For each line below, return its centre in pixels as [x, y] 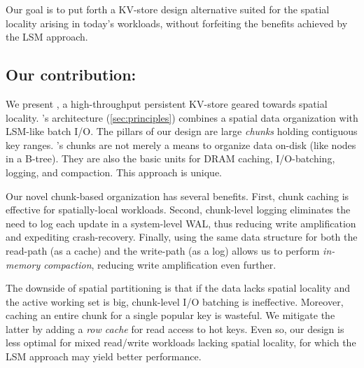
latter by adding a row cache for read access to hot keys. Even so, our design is [175, 328]
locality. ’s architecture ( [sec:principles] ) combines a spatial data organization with [182, 117]
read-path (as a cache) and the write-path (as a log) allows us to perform [163, 250]
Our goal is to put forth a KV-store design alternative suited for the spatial [168, 9]
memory [23, 264]
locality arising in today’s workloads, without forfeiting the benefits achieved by [177, 23]
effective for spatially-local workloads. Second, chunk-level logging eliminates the [178, 210]
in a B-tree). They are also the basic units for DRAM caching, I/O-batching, [170, 158]
